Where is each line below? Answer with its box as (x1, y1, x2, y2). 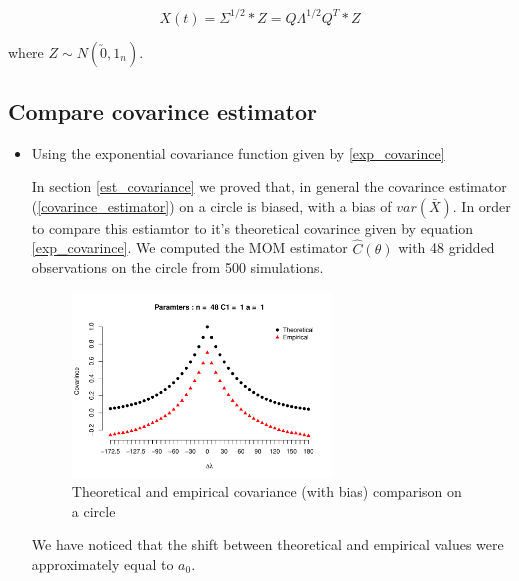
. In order (452, 195, 511, 216)
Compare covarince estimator (8, 95, 318, 126)
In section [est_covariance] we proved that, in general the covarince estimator (31, 176, 507, 197)
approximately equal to (31, 553, 174, 574)
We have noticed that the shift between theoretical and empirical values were (31, 534, 504, 555)
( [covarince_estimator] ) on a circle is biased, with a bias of (31, 195, 392, 216)
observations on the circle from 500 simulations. (31, 257, 324, 278)
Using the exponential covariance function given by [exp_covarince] (31, 142, 445, 163)
